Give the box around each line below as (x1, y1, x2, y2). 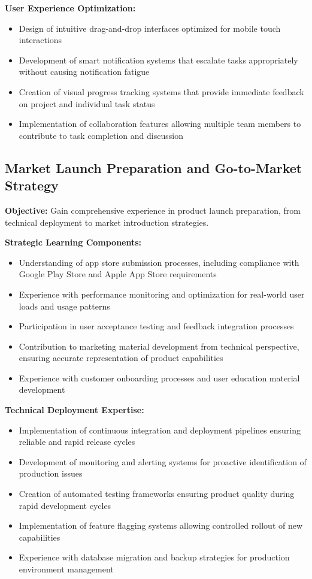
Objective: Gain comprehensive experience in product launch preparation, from (5, 204, 301, 216)
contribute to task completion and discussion (19, 129, 183, 141)
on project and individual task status (19, 97, 155, 110)
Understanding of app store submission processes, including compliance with (19, 256, 299, 268)
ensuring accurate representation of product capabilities (19, 351, 223, 364)
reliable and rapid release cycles (19, 435, 135, 448)
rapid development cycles (19, 499, 111, 511)
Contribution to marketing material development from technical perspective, (19, 339, 299, 352)
